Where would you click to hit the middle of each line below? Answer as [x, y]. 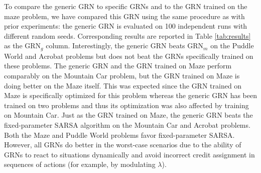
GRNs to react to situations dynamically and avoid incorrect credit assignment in [129, 154]
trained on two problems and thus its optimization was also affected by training [126, 105]
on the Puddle [232, 46]
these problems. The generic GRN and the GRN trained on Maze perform [118, 66]
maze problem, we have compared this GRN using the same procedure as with [124, 16]
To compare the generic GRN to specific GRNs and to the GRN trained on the [126, 6]
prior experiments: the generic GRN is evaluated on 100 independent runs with [126, 26]
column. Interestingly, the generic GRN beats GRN [125, 46]
